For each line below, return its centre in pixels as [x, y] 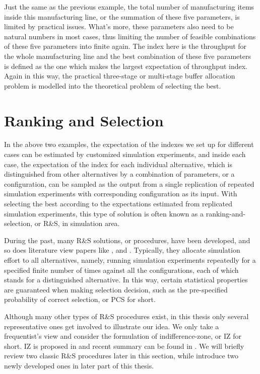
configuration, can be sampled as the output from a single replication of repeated [129, 183]
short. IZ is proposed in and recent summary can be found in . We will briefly [124, 346]
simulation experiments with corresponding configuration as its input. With [121, 194]
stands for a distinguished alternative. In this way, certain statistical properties [126, 280]
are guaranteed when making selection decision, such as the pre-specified [116, 289]
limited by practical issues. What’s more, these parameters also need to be [119, 26]
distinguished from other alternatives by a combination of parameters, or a [119, 174]
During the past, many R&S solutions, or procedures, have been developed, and [127, 240]
